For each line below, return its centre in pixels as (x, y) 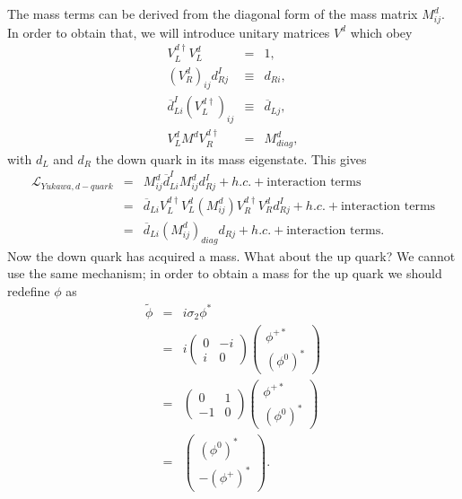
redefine (29, 290)
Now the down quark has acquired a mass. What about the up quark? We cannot (231, 255)
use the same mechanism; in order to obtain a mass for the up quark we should (225, 273)
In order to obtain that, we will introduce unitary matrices (169, 32)
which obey (381, 32)
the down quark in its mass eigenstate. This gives (231, 158)
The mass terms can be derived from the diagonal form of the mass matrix (213, 13)
